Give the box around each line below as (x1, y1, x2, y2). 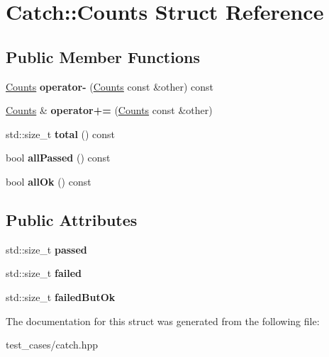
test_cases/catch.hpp (6, 337, 99, 352)
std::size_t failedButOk (6, 289, 116, 304)
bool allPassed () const (6, 150, 111, 165)
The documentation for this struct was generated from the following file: (6, 313, 320, 328)
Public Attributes (6, 208, 138, 230)
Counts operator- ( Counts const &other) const (6, 79, 214, 93)
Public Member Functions (6, 45, 200, 67)
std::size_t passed (6, 242, 87, 256)
